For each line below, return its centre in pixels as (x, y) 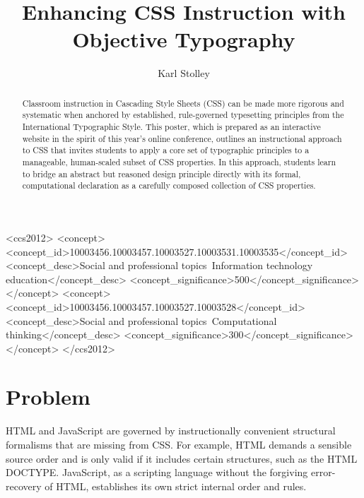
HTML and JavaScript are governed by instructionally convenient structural (171, 431)
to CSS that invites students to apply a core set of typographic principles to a (166, 150)
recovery (24, 486)
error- (323, 472)
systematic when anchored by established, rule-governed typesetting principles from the (183, 115)
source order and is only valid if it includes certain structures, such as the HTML (182, 458)
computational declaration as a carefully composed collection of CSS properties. (169, 185)
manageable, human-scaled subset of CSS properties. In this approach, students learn (179, 161)
